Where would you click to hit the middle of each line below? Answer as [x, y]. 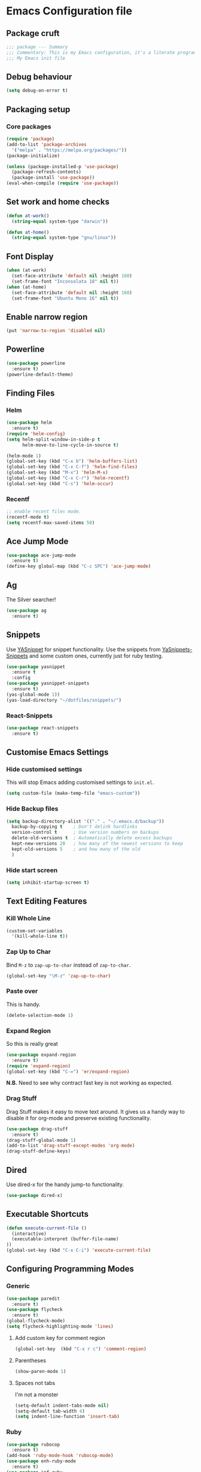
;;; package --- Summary [37, 47]
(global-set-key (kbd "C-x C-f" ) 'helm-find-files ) [72, 467]
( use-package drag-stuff [37, 1129]
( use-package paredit [33, 1299]
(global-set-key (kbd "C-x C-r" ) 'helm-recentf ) [68, 478]
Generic [18, 1286]
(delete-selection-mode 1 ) [40, 1015]
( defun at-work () [28, 216]
